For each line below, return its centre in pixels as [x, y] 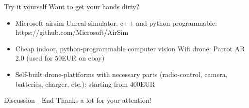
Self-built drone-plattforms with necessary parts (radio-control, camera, [121, 74]
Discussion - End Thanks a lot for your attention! [78, 100]
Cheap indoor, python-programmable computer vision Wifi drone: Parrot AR [130, 48]
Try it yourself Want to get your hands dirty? [72, 6]
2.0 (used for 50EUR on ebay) [60, 58]
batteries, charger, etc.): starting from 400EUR [85, 84]
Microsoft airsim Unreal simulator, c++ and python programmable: [116, 23]
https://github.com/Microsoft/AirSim [72, 32]
